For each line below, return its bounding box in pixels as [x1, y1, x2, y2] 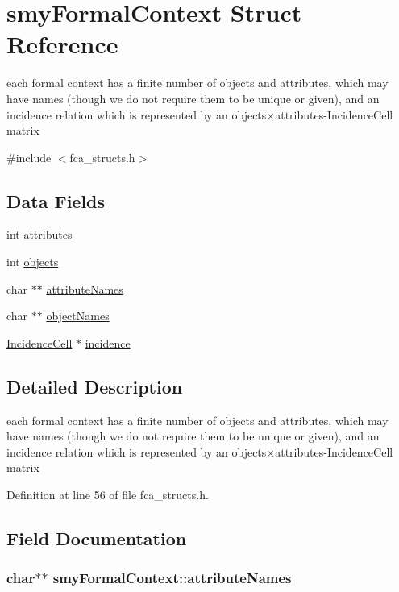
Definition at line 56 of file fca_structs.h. [6, 486, 209, 503]
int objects [6, 253, 59, 270]
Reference [6, 27, 118, 60]
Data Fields [6, 188, 106, 213]
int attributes [6, 226, 73, 243]
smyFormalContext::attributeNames [52, 568, 292, 588]
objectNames [46, 307, 110, 324]
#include [6, 148, 52, 165]
